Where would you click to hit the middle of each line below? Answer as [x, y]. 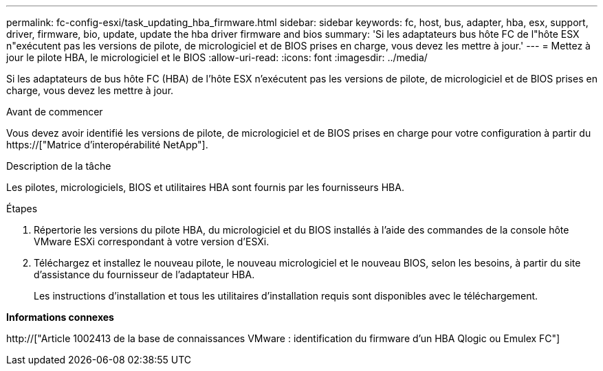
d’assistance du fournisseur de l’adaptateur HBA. [144, 274]
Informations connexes [60, 317]
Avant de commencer [55, 112]
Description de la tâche [59, 166]
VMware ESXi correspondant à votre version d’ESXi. [152, 241]
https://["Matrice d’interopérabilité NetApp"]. [107, 145]
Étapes [22, 209]
